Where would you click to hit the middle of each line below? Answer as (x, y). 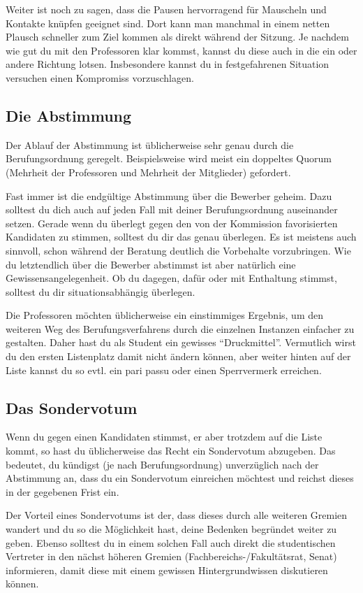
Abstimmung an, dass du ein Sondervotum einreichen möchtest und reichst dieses (180, 478)
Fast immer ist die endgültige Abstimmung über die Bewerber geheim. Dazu (169, 195)
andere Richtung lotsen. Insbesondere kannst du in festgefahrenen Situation (168, 64)
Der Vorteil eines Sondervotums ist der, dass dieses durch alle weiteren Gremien (177, 515)
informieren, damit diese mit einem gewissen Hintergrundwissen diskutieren (167, 570)
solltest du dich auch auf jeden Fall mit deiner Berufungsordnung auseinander (172, 209)
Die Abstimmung (69, 115)
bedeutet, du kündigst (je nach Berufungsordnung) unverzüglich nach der (162, 464)
